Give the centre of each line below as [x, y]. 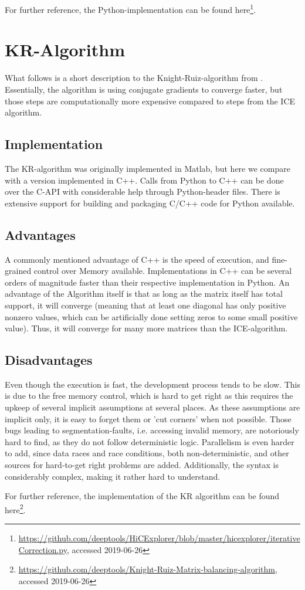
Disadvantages [49, 360]
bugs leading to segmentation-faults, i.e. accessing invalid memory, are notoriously [152, 430]
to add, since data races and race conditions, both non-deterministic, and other [147, 453]
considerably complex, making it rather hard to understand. [113, 476]
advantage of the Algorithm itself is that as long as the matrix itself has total [144, 294]
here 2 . [15, 508]
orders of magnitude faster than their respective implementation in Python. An [147, 282]
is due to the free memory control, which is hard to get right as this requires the [149, 396]
